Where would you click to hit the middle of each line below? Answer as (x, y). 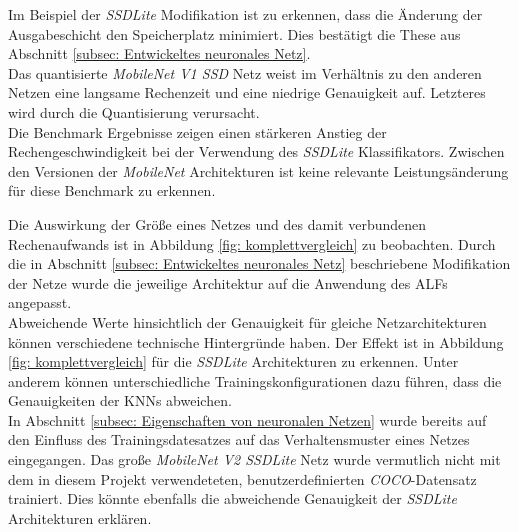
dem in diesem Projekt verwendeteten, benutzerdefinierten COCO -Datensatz (242, 478)
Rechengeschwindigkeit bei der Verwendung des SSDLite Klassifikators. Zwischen (256, 151)
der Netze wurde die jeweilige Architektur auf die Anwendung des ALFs (228, 282)
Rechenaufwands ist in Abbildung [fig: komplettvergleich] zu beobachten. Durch (252, 243)
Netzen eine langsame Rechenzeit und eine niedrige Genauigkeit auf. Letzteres (247, 92)
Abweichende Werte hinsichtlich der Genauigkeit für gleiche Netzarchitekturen (247, 321)
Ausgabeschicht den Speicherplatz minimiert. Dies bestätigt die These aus (234, 33)
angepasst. (40, 302)
